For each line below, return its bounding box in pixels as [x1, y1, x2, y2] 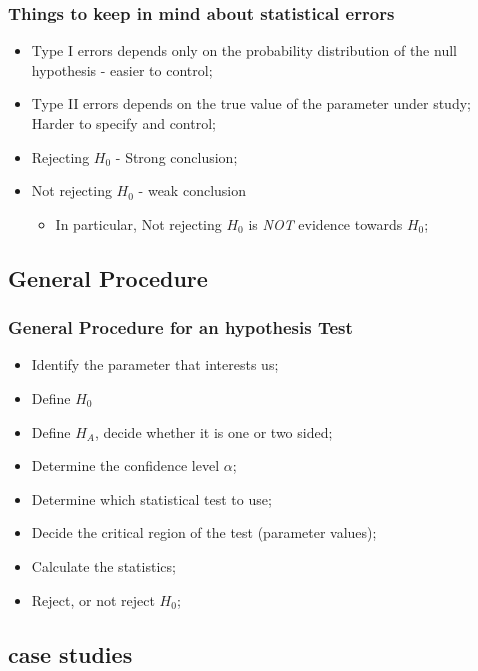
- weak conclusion [138, 180, 246, 201]
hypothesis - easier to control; [31, 59, 213, 80]
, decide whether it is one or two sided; [94, 421, 333, 442]
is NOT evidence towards [248, 213, 403, 234]
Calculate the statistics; [31, 555, 176, 576]
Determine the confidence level [31, 455, 220, 476]
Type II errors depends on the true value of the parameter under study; [31, 93, 471, 114]
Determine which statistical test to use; [31, 488, 272, 509]
